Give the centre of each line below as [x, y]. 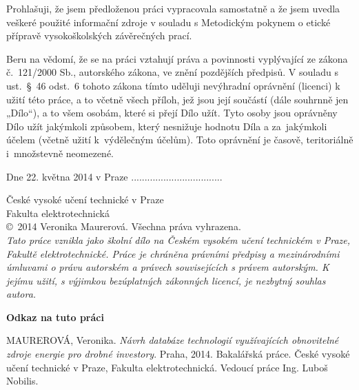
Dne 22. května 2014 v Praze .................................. [114, 176]
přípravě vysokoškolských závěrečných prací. [99, 35]
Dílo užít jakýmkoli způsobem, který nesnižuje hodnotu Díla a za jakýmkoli [167, 126]
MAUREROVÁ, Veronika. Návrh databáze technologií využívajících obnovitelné [173, 340]
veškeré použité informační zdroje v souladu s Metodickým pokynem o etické [168, 22]
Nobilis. [22, 381]
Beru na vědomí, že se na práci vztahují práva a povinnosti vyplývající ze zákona [177, 58]
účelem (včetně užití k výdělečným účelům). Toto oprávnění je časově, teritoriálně [180, 140]
